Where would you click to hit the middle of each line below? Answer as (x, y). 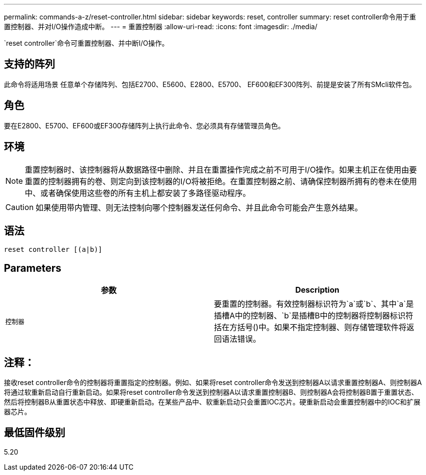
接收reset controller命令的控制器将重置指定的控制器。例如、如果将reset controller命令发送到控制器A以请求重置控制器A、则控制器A (213, 383)
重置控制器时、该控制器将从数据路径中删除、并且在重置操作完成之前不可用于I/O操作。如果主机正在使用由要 (221, 169)
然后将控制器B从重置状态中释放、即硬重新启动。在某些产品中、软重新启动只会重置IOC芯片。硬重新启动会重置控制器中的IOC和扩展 (212, 402)
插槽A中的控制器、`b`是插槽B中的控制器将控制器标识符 (314, 316)
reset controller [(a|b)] (53, 250)
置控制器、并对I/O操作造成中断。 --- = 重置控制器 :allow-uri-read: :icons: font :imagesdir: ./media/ (161, 26)
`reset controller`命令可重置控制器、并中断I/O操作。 (86, 43)
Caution (20, 207)
